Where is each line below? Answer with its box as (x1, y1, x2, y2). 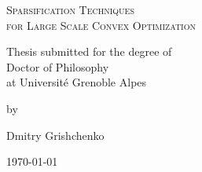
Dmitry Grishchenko (6, 126, 105, 143)
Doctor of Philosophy (6, 58, 109, 75)
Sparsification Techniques (6, 2, 134, 17)
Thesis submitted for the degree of (6, 43, 172, 60)
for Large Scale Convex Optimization (6, 16, 196, 33)
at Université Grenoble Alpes (6, 74, 147, 90)
